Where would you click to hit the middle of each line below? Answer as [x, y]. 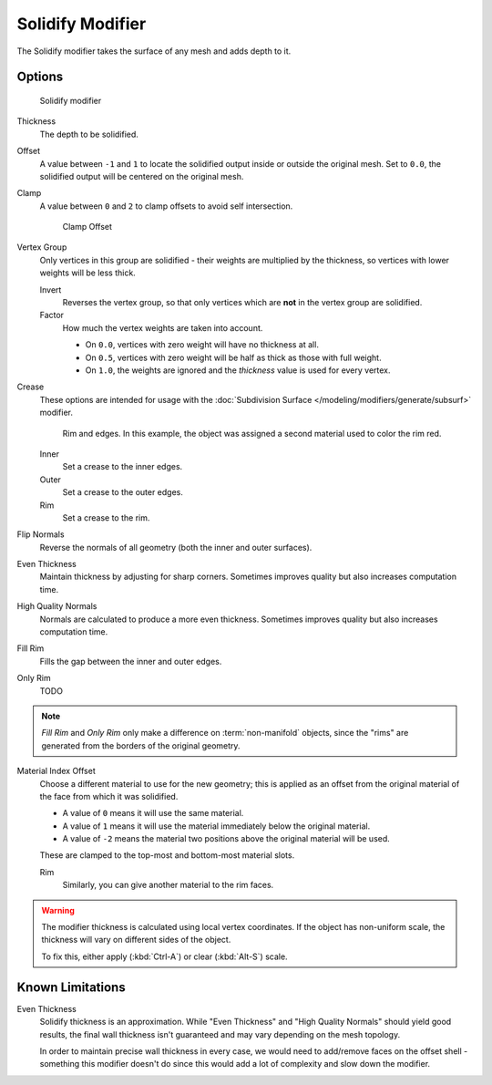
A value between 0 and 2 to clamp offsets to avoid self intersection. [166, 206]
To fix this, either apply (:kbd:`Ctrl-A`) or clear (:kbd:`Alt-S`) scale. [164, 956]
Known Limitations [72, 987]
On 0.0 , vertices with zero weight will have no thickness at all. [202, 345]
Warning [58, 910]
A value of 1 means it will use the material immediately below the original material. [216, 826]
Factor [51, 315]
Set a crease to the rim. [106, 517]
